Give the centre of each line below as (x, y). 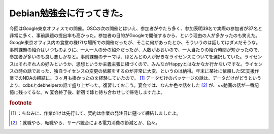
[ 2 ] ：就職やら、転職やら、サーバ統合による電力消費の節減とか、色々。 (85, 122)
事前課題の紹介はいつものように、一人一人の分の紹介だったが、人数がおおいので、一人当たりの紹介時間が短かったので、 (136, 49)
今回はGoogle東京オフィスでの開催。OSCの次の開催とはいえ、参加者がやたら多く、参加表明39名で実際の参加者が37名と (136, 28)
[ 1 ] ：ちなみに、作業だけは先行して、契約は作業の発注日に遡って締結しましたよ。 (96, 113)
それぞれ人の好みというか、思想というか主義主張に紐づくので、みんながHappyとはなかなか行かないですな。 (131, 64)
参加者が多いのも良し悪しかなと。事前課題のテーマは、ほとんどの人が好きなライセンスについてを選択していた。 (127, 57)
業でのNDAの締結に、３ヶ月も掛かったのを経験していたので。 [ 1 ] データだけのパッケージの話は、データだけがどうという (135, 78)
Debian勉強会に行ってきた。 (69, 13)
